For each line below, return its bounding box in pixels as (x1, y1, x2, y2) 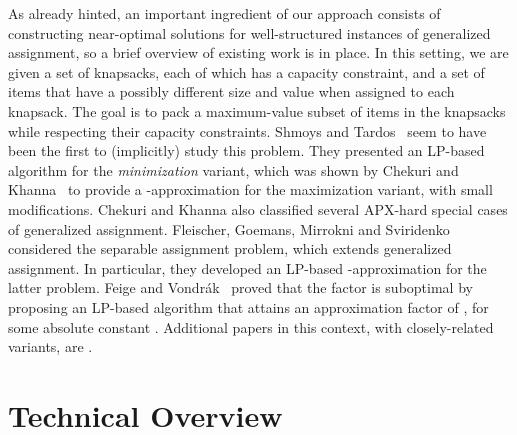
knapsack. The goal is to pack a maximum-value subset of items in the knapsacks (8, 100, 506, 121)
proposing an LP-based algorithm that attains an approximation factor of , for (8, 296, 489, 317)
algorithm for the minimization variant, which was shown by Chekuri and (8, 159, 459, 180)
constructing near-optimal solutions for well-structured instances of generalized (8, 22, 491, 43)
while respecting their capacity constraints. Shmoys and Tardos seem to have (8, 120, 487, 141)
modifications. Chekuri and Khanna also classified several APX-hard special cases (8, 198, 508, 219)
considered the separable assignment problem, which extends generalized (8, 238, 452, 259)
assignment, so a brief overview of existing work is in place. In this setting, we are (8, 42, 509, 63)
